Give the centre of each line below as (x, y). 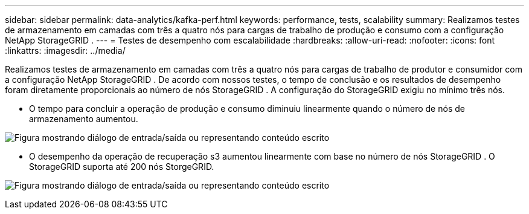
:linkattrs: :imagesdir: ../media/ (65, 50)
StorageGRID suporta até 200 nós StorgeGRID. (122, 167)
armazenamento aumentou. (84, 119)
